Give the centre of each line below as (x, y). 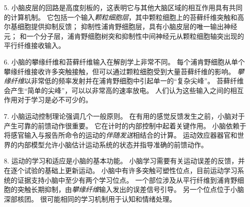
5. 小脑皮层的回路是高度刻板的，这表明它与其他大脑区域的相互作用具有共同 (123, 7)
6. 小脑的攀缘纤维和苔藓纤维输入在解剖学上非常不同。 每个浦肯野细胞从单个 (125, 61)
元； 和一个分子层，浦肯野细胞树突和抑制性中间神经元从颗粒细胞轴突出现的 (124, 36)
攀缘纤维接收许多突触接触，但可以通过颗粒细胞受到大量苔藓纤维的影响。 (119, 71)
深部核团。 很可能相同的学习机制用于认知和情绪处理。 (90, 199)
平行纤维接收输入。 (34, 45)
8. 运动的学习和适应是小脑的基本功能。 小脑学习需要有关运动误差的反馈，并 (125, 161)
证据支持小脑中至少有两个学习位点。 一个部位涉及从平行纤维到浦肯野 (127, 180)
